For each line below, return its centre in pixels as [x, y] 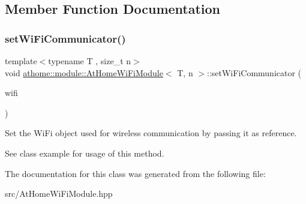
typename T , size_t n [90, 61]
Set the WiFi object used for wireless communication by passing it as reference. [151, 133]
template [21, 61]
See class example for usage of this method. [85, 153]
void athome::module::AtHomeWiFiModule [84, 72]
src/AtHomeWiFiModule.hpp [59, 193]
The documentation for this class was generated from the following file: [135, 173]
